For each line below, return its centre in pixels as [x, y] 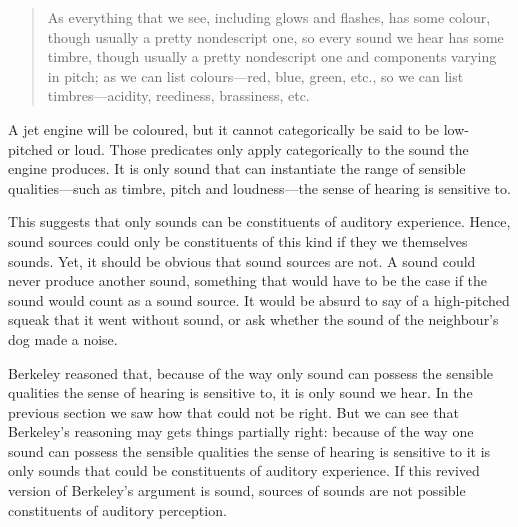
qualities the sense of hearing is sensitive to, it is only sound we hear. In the [240, 392]
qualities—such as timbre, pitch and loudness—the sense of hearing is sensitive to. [259, 187]
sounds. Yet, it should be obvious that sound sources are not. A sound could [242, 260]
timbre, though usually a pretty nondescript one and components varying [272, 56]
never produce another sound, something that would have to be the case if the [248, 280]
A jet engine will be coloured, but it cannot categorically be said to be [224, 128]
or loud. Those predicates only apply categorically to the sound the [263, 148]
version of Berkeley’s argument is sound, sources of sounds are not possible [237, 490]
